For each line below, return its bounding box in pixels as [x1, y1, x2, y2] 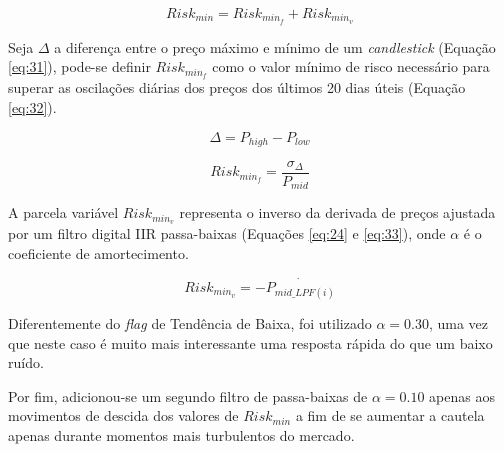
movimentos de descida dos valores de [8, 405, 239, 426]
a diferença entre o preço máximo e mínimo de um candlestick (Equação [54, 36, 496, 57]
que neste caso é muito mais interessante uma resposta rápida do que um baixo [8, 332, 493, 353]
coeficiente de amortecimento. [8, 242, 189, 263]
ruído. [8, 352, 44, 373]
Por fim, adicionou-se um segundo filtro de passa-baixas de [8, 385, 368, 406]
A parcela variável [8, 202, 119, 223]
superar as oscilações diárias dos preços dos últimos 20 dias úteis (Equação [8, 77, 466, 98]
